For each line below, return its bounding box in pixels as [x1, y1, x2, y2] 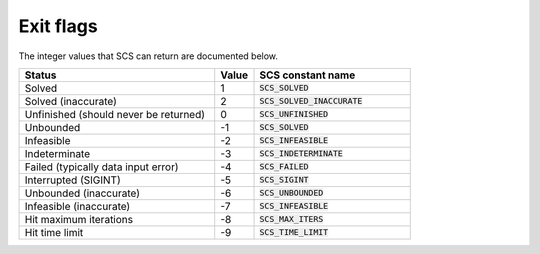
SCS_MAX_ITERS [259, 214, 324, 225]
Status [24, 68, 57, 82]
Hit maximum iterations [24, 212, 134, 226]
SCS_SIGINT [259, 175, 309, 185]
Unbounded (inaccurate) [24, 186, 140, 200]
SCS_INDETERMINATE [259, 148, 344, 159]
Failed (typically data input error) [24, 160, 179, 174]
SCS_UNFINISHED [259, 109, 329, 120]
